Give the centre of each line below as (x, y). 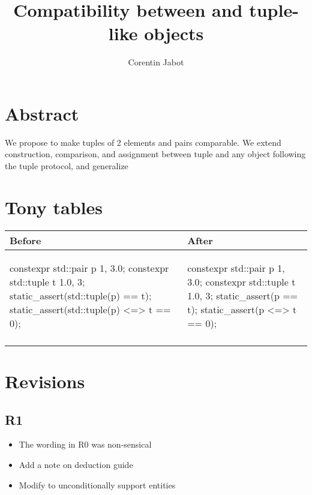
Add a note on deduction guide (76, 464)
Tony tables (54, 207)
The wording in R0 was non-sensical (85, 444)
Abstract (42, 113)
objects (174, 33)
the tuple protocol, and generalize (67, 166)
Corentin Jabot (156, 62)
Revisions (45, 381)
